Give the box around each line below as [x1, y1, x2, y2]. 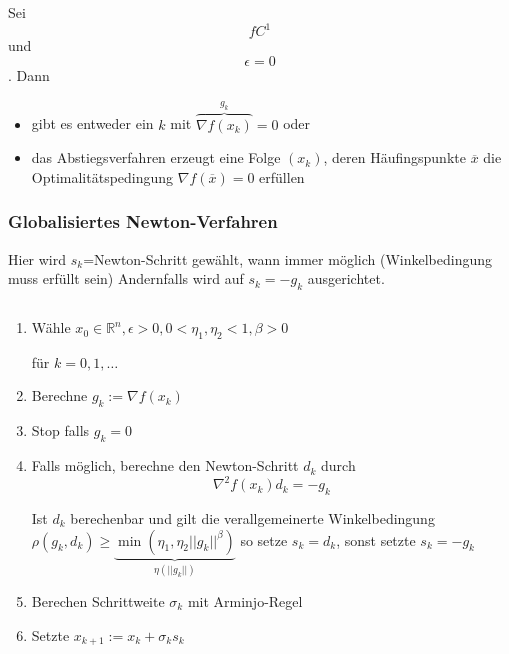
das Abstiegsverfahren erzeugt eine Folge [31, 147, 281, 168]
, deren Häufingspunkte [323, 147, 466, 168]
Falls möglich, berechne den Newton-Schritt [31, 455, 299, 476]
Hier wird [8, 248, 67, 269]
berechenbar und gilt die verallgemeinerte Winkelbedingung [70, 507, 435, 528]
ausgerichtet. [307, 268, 385, 289]
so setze [240, 529, 288, 550]
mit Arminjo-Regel [187, 590, 303, 611]
